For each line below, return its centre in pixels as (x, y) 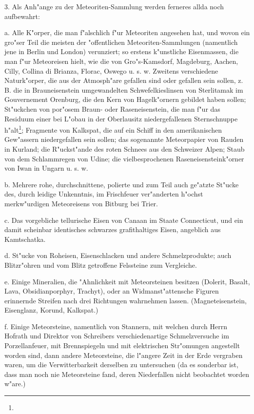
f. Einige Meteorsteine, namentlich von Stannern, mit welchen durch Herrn (116, 326)
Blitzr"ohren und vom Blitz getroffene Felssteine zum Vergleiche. (101, 265)
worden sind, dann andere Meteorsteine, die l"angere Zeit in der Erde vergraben (124, 355)
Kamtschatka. (25, 239)
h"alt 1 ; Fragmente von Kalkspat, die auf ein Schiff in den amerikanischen (113, 129)
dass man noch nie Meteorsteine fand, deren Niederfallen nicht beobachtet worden (127, 374)
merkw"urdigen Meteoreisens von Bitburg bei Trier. (81, 203)
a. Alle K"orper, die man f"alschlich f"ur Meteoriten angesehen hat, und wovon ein (127, 32)
